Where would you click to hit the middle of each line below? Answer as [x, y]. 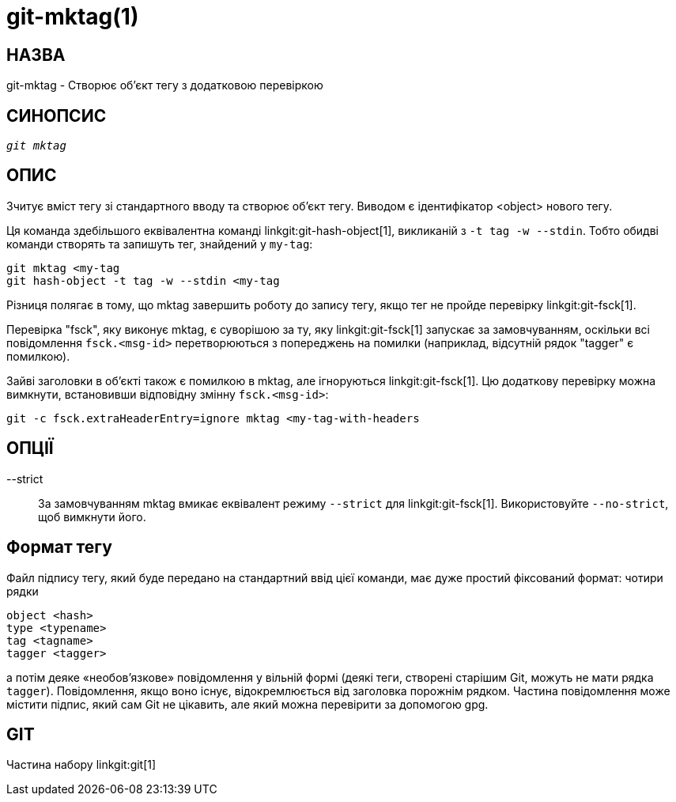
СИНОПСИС [57, 115]
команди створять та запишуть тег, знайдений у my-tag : [160, 244]
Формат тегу [59, 547]
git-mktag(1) [73, 17]
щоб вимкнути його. [92, 516]
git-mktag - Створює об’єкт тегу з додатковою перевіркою [165, 85]
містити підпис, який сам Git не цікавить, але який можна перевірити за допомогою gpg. [247, 704]
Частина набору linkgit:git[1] [81, 765]
